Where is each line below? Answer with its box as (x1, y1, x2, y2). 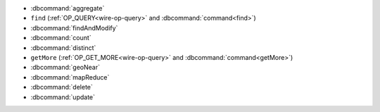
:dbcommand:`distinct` (30, 43, 96, 52)
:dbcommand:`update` (30, 92, 95, 101)
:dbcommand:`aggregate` (30, 4, 105, 12)
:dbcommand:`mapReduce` (30, 73, 110, 81)
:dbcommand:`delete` (30, 83, 93, 92)
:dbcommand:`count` (30, 34, 91, 42)
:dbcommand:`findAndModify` (30, 23, 118, 32)
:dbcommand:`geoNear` (30, 63, 100, 72)
